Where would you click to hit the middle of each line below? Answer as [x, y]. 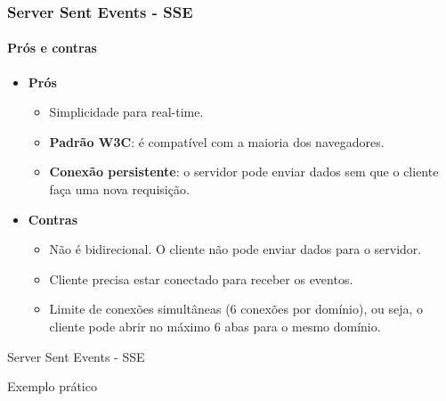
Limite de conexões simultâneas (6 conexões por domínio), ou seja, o [236, 309]
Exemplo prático [52, 386]
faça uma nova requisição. [119, 189]
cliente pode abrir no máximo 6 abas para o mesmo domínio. [215, 326]
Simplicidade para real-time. [126, 112]
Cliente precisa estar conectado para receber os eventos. [201, 278]
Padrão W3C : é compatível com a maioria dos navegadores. [217, 141]
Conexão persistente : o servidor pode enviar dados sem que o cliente [244, 172]
